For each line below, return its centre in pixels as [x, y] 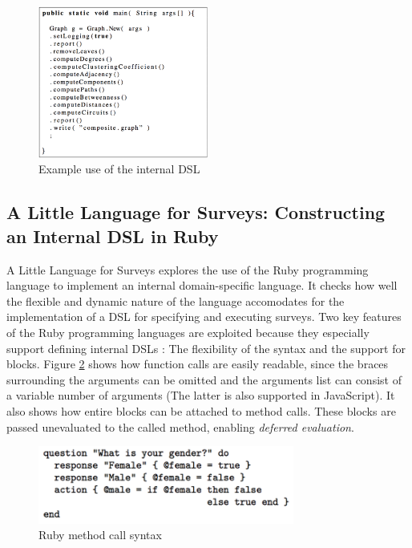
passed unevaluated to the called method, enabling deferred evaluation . [180, 426]
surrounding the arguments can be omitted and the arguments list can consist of [204, 379]
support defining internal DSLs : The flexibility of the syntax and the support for [206, 348]
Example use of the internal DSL [119, 169]
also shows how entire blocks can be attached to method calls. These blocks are [201, 410]
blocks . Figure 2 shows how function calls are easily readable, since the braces [198, 364]
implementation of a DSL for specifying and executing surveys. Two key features [204, 317]
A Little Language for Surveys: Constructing [196, 212]
